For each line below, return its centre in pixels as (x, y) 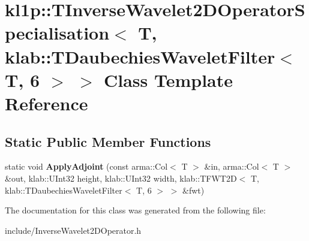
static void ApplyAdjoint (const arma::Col (86, 166)
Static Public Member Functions (108, 141)
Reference (46, 103)
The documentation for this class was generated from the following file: (135, 210)
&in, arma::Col (232, 166)
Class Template (169, 79)
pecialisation (57, 33)
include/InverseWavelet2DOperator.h (73, 230)
